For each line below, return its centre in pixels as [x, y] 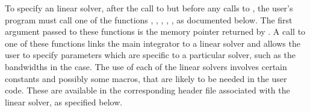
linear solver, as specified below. [64, 102]
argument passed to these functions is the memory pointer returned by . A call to [155, 31]
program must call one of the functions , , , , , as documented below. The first [149, 19]
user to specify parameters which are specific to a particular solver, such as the [150, 55]
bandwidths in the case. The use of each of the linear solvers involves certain [146, 66]
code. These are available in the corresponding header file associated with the [147, 90]
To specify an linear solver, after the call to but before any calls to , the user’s [149, 8]
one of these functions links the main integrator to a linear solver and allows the [153, 43]
